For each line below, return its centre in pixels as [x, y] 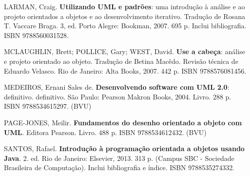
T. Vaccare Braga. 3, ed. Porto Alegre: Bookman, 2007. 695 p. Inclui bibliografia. [125, 26]
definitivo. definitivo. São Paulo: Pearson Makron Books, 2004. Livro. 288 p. [118, 96]
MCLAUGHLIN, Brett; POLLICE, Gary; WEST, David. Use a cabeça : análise [125, 51]
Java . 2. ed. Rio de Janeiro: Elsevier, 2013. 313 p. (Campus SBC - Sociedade [119, 158]
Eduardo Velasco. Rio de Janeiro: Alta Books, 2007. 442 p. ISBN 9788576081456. [125, 70]
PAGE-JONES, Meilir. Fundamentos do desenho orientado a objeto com [123, 122]
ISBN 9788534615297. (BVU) [48, 106]
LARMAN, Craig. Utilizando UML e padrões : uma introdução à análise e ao [125, 6]
